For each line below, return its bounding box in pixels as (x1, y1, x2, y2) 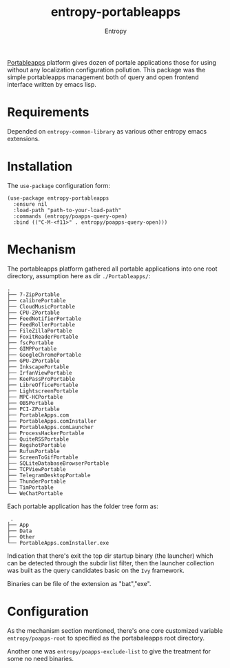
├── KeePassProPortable (7, 375, 76, 382)
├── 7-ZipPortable (7, 291, 60, 298)
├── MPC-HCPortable (7, 393, 63, 400)
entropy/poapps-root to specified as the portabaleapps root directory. (7, 634, 205, 642)
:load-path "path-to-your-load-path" (13, 207, 122, 213)
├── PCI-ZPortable (7, 406, 60, 413)
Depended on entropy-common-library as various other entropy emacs (7, 127, 207, 135)
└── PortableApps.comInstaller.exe (7, 539, 109, 546)
